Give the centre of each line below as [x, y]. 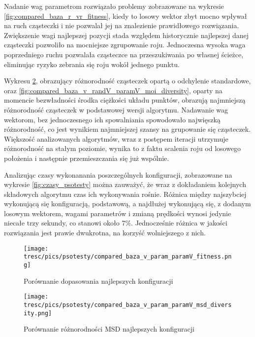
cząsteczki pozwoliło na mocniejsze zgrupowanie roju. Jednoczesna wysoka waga [125, 45]
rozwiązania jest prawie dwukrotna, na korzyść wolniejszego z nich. [105, 233]
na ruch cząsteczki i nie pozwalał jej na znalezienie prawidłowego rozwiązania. [122, 25]
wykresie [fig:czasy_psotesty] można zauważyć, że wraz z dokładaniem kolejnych [125, 184]
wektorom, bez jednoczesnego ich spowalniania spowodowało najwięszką [112, 119]
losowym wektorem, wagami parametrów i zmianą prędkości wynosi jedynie [118, 213]
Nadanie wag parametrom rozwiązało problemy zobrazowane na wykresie [114, 6]
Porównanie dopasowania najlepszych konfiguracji [98, 281]
